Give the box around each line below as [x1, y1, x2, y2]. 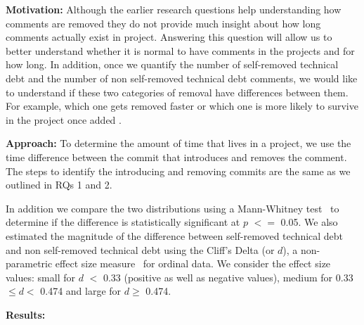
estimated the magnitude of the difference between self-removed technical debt [6, 228, 344, 243]
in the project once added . [6, 112, 122, 127]
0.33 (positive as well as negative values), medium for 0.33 [103, 269, 353, 284]
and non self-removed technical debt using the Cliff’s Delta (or [6, 242, 275, 257]
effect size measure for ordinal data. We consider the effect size [55, 256, 331, 271]
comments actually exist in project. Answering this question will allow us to [6, 30, 332, 44]
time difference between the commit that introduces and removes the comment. [6, 149, 347, 164]
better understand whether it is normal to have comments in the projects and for [6, 43, 355, 58]
